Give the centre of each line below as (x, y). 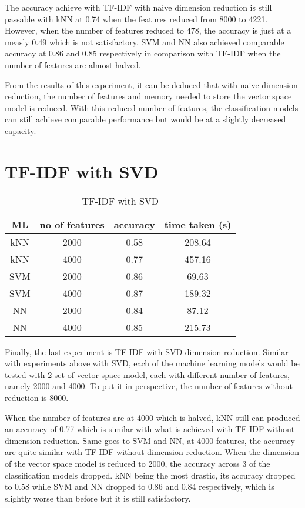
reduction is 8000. (37, 398)
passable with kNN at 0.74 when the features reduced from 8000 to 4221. (136, 19)
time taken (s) (198, 224)
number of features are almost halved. (73, 64)
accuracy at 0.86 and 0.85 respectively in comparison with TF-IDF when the (143, 53)
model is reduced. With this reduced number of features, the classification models (152, 107)
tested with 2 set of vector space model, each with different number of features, (147, 374)
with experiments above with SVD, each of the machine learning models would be (152, 363)
